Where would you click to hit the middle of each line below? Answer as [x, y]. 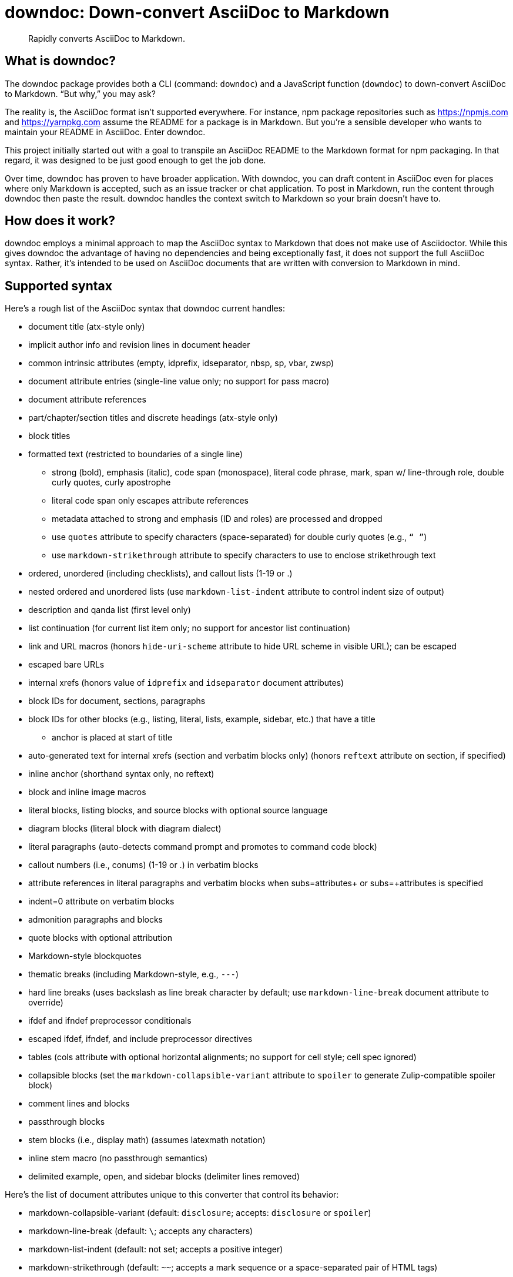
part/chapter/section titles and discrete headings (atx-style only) [153, 418]
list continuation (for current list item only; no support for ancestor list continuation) [189, 628]
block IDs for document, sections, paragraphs [117, 701]
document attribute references [87, 400]
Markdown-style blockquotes [85, 956]
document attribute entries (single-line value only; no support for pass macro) [179, 381]
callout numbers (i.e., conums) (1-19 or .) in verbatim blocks [143, 865]
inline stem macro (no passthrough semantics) [118, 1158]
